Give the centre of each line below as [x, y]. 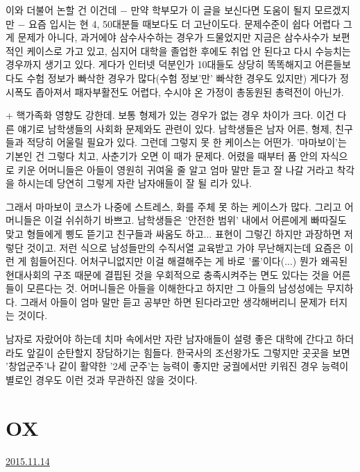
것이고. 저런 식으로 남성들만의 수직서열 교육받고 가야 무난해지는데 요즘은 [184, 247]
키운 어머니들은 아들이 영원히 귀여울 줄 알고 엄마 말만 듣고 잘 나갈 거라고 [175, 169]
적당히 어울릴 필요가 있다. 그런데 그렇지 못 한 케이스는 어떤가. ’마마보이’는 [187, 142]
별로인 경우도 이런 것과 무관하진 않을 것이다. [102, 379]
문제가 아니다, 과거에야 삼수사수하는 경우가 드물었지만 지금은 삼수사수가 [173, 37]
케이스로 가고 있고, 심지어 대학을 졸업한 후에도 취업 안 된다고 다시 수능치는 [189, 50]
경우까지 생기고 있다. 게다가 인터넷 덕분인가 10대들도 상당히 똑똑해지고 [159, 64]
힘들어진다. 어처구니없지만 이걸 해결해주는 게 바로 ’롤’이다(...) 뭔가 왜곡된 [189, 261]
